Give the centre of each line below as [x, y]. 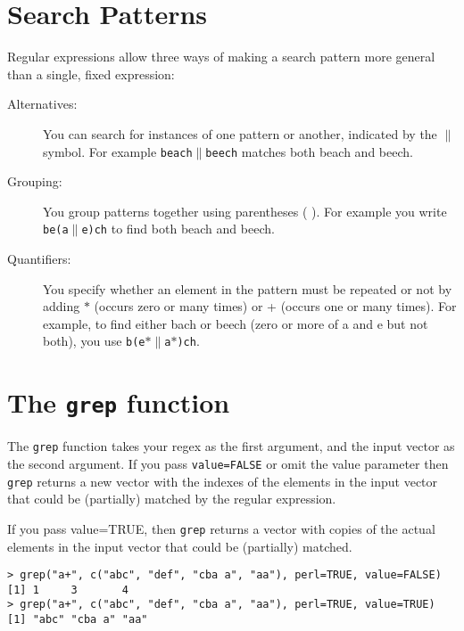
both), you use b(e [94, 341]
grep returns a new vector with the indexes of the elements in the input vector [223, 481]
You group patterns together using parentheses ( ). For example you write [245, 211]
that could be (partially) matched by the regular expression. [172, 499]
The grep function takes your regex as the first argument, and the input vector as [231, 446]
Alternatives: [42, 104]
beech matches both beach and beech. [309, 151]
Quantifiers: [39, 258]
